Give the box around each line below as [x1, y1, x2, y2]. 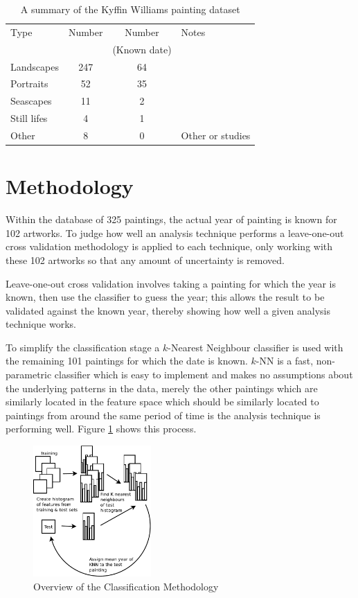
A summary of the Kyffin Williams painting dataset [20, 2, 240, 16]
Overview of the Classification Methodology [33, 579, 219, 593]
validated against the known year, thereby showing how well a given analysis [6, 303, 330, 317]
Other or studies [181, 127, 251, 142]
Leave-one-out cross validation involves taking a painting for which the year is [6, 276, 336, 290]
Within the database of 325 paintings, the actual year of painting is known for [6, 212, 337, 227]
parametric [6, 367, 52, 382]
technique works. [6, 317, 77, 331]
